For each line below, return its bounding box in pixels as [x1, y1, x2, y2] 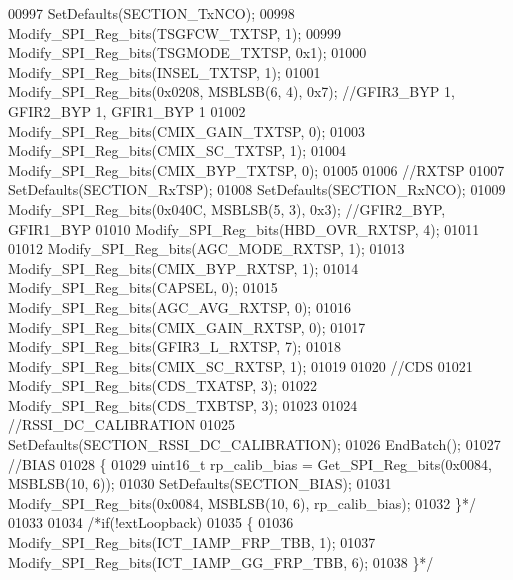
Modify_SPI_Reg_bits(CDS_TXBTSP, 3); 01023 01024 [8, 394, 358, 415]
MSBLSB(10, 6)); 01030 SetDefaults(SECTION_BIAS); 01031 [8, 473, 392, 494]
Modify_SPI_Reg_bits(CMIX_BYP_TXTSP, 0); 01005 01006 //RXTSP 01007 [8, 159, 505, 180]
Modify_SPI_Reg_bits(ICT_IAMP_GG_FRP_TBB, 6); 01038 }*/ [8, 551, 434, 572]
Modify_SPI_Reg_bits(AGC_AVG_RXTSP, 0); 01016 [8, 296, 351, 317]
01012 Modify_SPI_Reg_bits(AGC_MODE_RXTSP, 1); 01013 [8, 238, 405, 259]
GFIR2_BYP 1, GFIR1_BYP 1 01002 [8, 100, 246, 121]
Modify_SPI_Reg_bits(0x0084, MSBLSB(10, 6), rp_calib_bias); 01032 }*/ [8, 492, 476, 513]
